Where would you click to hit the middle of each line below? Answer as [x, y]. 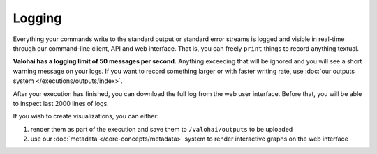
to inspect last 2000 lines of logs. [61, 103]
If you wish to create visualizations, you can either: [86, 116]
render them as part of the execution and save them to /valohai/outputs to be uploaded [162, 129]
